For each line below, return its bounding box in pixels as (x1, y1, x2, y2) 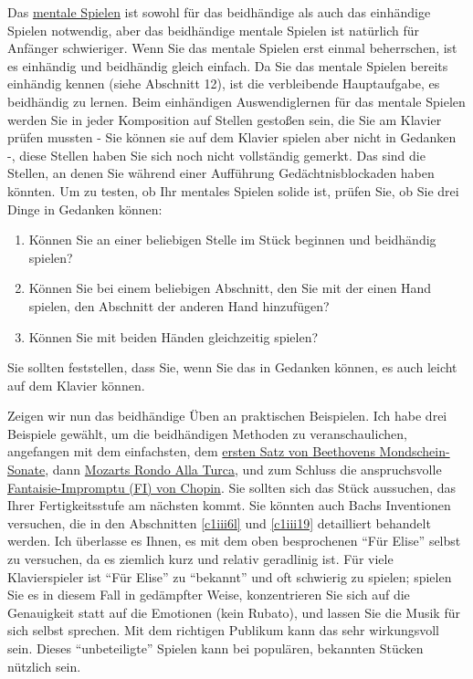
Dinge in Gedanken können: (7, 199, 163, 218)
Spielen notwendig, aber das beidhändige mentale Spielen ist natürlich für (7, 20, 420, 39)
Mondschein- (379, 442, 450, 461)
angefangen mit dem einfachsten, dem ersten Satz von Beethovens (7, 442, 375, 461)
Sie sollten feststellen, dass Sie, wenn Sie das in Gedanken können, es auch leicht (7, 358, 457, 377)
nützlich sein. (7, 656, 81, 675)
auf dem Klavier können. (7, 375, 145, 394)
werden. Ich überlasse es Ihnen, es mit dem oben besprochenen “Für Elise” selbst (7, 531, 461, 550)
